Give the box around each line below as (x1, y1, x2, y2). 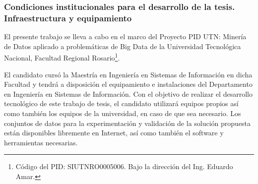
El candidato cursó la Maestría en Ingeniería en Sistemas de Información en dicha (4, 69, 253, 79)
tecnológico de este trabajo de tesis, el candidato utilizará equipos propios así (4, 98, 239, 109)
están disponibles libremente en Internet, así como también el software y (4, 127, 224, 138)
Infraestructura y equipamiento (4, 11, 132, 24)
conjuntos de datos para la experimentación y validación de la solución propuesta (4, 118, 251, 128)
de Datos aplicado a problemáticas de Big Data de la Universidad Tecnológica (4, 41, 241, 51)
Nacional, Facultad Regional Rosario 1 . (4, 51, 120, 62)
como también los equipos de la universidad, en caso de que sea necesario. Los (4, 108, 241, 118)
